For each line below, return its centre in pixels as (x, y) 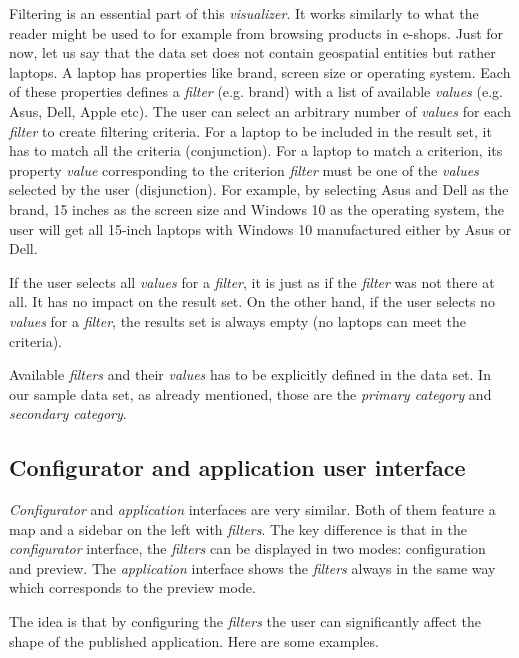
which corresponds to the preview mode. (132, 587)
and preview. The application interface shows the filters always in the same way (252, 567)
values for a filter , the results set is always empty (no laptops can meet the (238, 320)
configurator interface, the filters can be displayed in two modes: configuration (247, 548)
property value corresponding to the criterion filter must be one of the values (244, 169)
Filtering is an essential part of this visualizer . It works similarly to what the (244, 13)
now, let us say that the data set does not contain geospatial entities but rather (252, 52)
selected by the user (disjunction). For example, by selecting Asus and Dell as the (259, 189)
